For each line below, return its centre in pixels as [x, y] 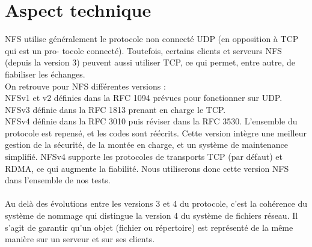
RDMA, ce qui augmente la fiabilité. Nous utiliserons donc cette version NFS [147, 168]
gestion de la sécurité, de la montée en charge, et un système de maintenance [146, 145]
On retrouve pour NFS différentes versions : [85, 86]
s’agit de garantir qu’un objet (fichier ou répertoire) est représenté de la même [149, 227]
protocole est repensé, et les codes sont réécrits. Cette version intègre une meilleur [156, 133]
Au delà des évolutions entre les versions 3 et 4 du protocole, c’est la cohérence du [156, 203]
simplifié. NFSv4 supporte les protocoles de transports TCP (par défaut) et [144, 157]
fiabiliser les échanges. [45, 74]
